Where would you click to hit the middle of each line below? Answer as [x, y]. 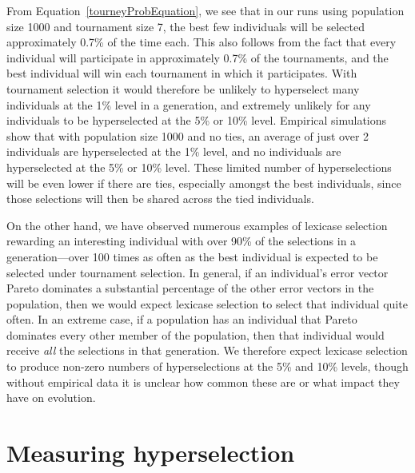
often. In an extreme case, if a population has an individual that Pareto [182, 319]
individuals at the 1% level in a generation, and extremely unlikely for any [189, 104]
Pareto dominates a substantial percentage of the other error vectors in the [190, 288]
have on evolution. [51, 397]
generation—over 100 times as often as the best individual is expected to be [192, 256]
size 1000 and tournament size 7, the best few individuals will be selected [186, 26]
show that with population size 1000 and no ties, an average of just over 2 [188, 135]
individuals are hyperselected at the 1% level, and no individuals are [174, 151]
